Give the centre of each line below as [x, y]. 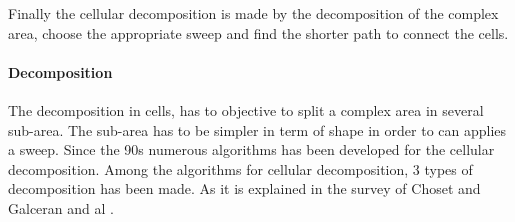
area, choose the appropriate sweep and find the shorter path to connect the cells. [258, 32]
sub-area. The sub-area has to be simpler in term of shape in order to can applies [257, 129]
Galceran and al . [61, 207]
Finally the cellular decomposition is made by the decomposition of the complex [253, 13]
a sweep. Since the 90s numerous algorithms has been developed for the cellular [251, 149]
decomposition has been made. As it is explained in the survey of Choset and [244, 188]
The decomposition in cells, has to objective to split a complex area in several [246, 109]
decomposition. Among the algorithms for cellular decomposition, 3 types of [240, 168]
